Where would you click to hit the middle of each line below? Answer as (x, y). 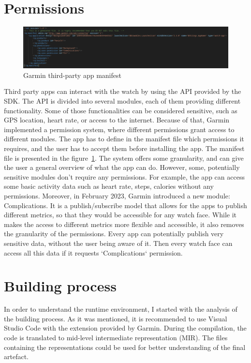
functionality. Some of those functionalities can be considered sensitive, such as (121, 110)
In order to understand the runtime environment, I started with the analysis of (121, 309)
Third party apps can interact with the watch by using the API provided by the (123, 91)
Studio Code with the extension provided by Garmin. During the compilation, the (125, 328)
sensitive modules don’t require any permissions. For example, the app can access (124, 176)
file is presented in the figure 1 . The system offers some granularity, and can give (124, 158)
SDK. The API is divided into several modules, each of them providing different (122, 101)
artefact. (16, 356)
